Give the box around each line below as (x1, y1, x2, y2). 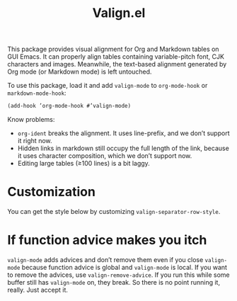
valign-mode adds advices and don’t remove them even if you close (7, 255, 204, 263)
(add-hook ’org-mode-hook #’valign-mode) (7, 103, 132, 110)
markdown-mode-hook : (7, 89, 67, 97)
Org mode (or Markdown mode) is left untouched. (7, 67, 152, 76)
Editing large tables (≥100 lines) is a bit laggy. (17, 159, 150, 168)
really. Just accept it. (7, 285, 69, 294)
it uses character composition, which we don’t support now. (17, 152, 192, 160)
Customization (7, 184, 96, 200)
